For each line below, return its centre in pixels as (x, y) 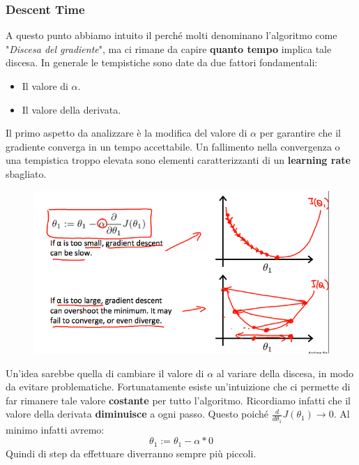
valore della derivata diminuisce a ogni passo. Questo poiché (137, 414)
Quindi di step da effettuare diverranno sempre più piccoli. (131, 453)
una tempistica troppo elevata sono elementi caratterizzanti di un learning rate (178, 160)
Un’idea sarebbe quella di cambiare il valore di (105, 373)
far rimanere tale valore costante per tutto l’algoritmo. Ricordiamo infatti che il (178, 400)
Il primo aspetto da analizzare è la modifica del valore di (127, 133)
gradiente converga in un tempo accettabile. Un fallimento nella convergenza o (173, 146)
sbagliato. (26, 173)
